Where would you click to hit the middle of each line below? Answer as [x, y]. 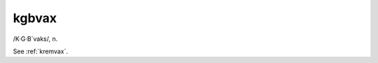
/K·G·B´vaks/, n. [35, 39]
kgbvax [35, 18]
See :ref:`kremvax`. [41, 51]
